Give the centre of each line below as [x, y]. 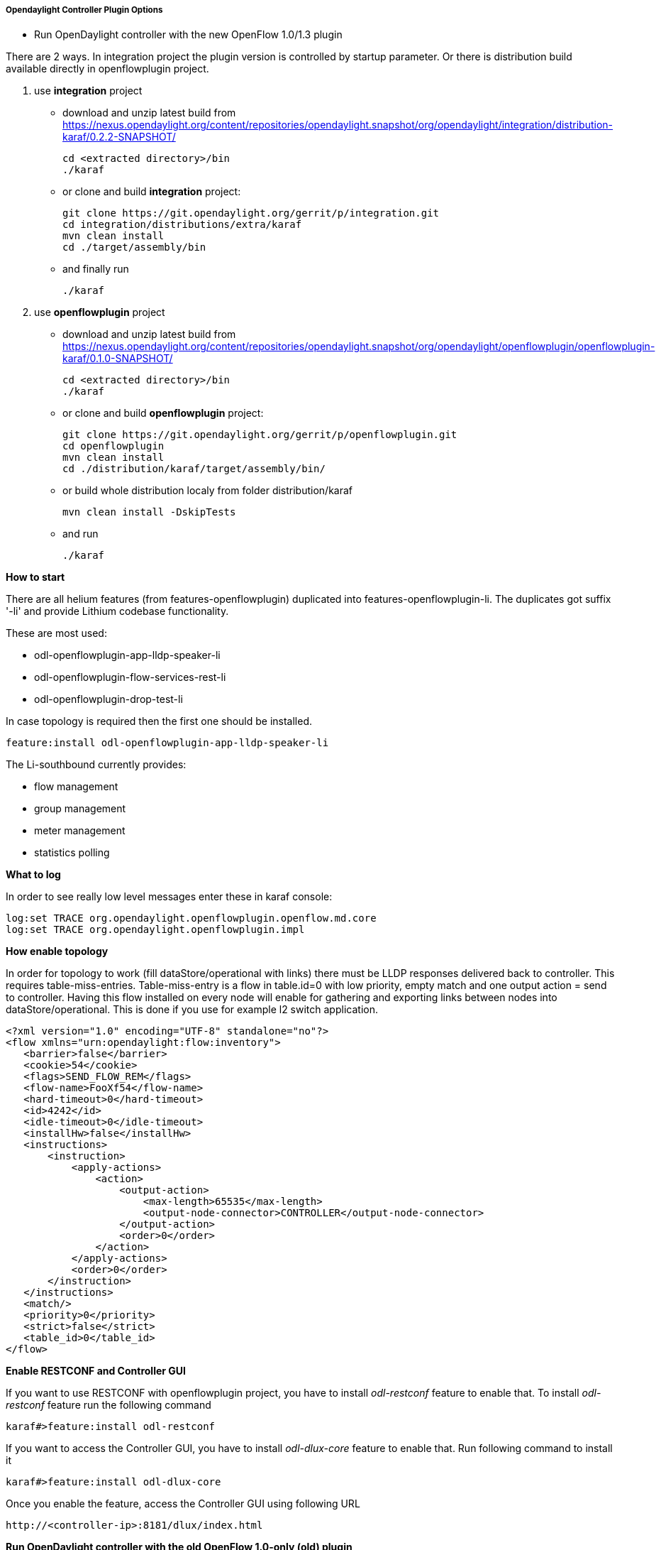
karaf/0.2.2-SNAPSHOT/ [119, 137]
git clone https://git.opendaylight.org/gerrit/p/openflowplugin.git [260, 435]
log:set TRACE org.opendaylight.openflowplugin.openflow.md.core [191, 918]
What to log [33, 875]
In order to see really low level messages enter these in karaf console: [169, 897]
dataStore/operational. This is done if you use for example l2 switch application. [192, 1010]
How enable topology [57, 951]
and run [80, 534]
